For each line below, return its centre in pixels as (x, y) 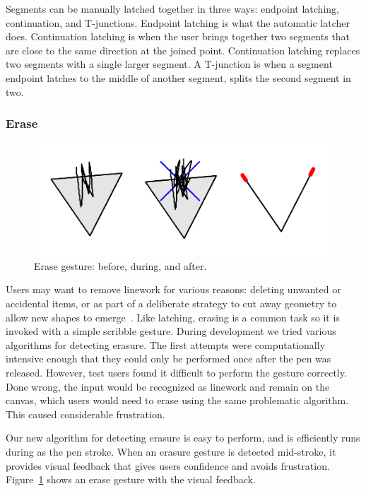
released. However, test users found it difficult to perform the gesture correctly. (176, 373)
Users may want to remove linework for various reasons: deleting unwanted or (173, 289)
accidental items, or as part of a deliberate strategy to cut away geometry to (171, 303)
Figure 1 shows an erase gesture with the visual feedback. (131, 479)
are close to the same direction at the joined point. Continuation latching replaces (183, 50)
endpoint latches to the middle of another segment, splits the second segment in (178, 77)
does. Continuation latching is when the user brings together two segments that (178, 36)
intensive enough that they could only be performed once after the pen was (169, 359)
